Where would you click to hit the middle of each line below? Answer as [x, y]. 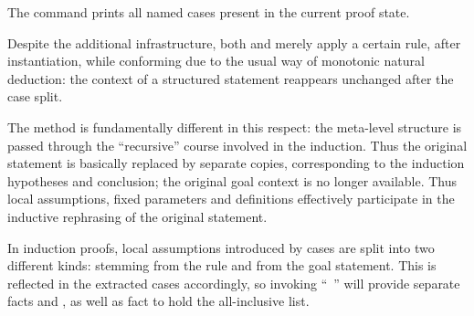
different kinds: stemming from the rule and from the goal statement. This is [222, 265]
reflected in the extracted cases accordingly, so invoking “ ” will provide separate [234, 283]
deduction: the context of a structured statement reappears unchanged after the [231, 78]
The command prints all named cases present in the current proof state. [209, 12]
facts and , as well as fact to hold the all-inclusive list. [158, 301]
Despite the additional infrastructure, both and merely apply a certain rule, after [234, 42]
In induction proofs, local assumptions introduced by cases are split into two [221, 247]
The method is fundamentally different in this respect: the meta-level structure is [235, 126]
